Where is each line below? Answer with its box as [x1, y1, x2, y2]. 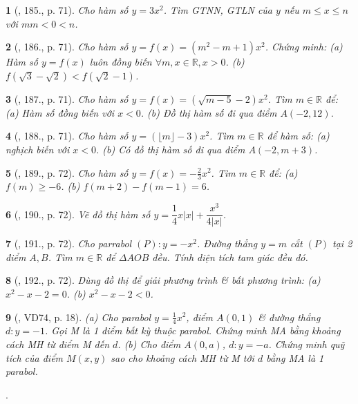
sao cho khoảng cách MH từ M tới [111, 350, 254, 365]
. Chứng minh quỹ [268, 336, 345, 351]
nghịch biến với [6, 142, 70, 156]
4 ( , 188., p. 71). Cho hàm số [6, 128, 129, 143]
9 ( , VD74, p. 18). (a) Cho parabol [6, 309, 151, 324]
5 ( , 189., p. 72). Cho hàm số [6, 165, 129, 180]
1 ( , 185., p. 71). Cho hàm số [6, 3, 129, 17]
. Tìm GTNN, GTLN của [163, 3, 273, 17]
